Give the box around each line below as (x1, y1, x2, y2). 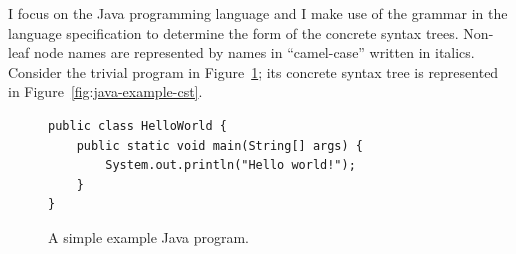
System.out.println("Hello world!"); (105, 158, 356, 173)
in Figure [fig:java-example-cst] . (8, 81, 203, 102)
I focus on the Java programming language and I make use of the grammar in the (8, 3, 508, 23)
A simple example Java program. (48, 226, 249, 247)
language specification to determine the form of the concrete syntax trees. (8, 22, 459, 43)
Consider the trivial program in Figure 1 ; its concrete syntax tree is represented (8, 61, 499, 82)
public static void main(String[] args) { (76, 138, 363, 153)
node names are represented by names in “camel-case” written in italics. (34, 42, 475, 63)
